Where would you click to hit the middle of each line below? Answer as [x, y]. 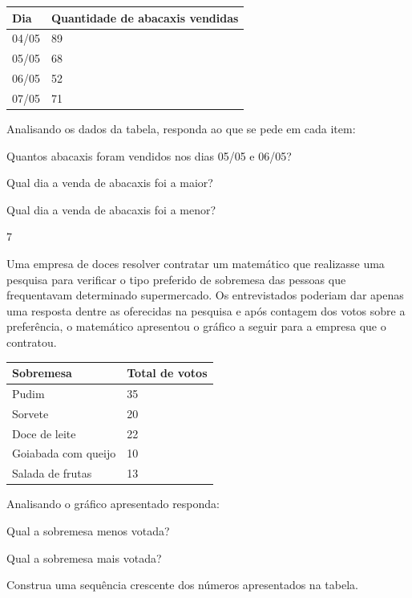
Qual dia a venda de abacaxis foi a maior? [110, 183]
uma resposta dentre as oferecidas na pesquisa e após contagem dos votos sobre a [206, 310]
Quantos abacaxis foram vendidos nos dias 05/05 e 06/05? [149, 155]
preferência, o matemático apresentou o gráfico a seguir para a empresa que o [196, 326]
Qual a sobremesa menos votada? [88, 530]
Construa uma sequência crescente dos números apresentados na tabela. [182, 585]
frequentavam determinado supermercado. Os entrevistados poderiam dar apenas [205, 295]
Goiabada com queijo [64, 453]
